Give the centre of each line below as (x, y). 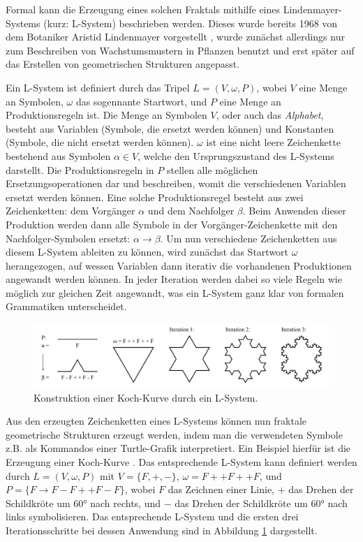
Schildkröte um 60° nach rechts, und (83, 503)
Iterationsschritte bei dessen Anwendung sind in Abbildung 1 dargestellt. (162, 530)
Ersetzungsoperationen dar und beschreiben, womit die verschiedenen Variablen (176, 183)
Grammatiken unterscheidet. (66, 306)
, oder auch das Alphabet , (270, 115)
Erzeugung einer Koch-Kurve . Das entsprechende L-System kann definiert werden (181, 461)
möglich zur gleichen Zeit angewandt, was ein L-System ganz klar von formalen (175, 292)
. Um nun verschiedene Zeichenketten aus (249, 238)
